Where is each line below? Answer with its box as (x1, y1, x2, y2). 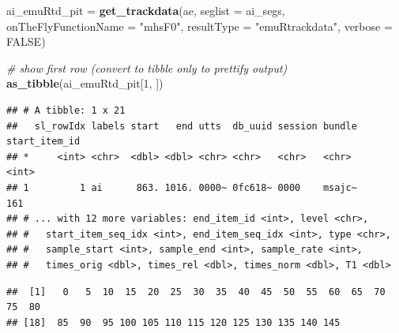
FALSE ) (6, 33, 46, 50)
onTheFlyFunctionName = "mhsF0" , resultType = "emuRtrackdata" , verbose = (6, 17, 393, 34)
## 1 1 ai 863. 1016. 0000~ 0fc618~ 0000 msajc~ (6, 181, 357, 193)
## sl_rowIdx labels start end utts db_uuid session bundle (6, 120, 357, 132)
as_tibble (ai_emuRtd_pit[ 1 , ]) (6, 75, 164, 92)
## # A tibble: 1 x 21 (6, 104, 126, 116)
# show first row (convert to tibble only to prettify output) (6, 59, 288, 76)
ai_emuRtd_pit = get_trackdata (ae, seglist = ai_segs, (6, 2, 285, 18)
